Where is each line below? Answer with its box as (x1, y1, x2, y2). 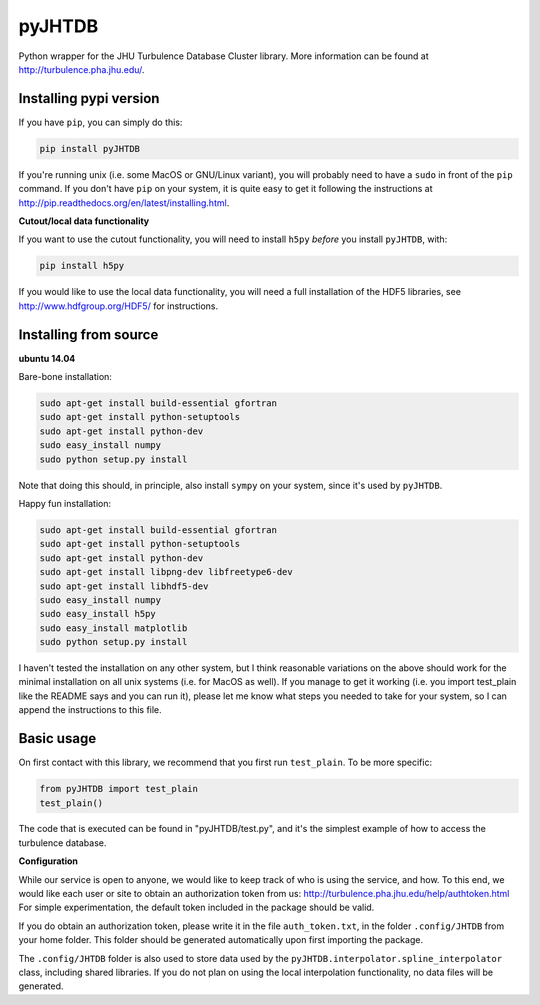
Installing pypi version (18, 90, 160, 107)
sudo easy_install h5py (39, 608, 157, 620)
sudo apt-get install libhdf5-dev (39, 580, 209, 592)
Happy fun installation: (18, 497, 112, 509)
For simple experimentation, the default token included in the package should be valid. (18, 901, 375, 914)
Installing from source (18, 326, 159, 343)
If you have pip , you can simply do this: (18, 116, 183, 128)
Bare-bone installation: (18, 371, 112, 383)
